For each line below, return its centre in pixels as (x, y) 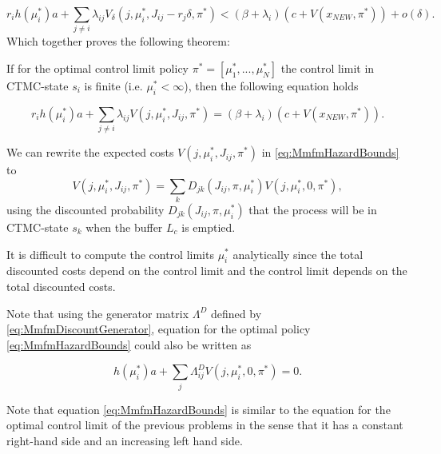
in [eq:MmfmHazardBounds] (330, 152)
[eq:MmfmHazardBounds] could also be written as (129, 344)
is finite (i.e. (113, 85)
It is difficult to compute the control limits (110, 254)
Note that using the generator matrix (98, 313)
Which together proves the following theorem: (118, 41)
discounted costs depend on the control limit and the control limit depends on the (207, 271)
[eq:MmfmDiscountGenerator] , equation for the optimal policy (159, 329)
